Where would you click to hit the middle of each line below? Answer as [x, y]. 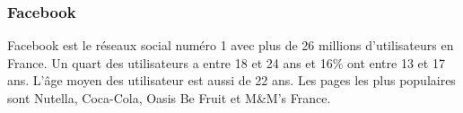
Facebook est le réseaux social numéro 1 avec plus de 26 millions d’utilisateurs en [231, 45]
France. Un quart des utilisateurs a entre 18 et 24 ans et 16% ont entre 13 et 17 [226, 62]
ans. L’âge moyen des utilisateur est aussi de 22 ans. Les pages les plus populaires [231, 80]
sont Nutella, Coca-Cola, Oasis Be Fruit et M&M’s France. [169, 98]
